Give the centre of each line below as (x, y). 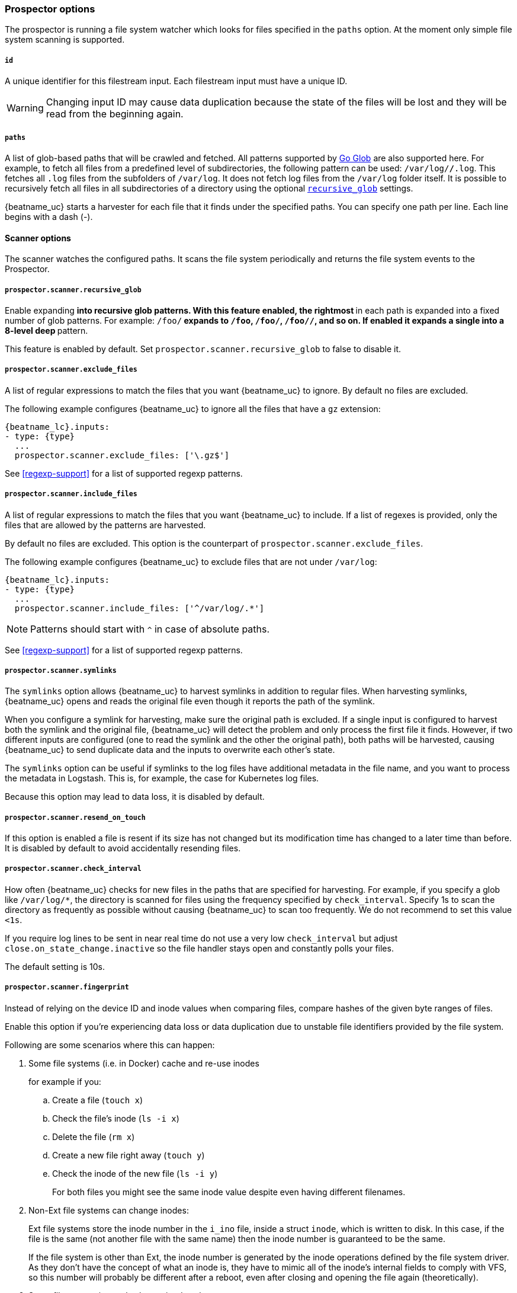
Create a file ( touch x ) (98, 1100)
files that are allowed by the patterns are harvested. (105, 525)
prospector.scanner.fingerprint (67, 987)
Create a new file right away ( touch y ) (129, 1155)
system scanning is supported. (65, 40)
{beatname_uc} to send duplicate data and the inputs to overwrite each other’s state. (170, 750)
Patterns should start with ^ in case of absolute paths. (150, 629)
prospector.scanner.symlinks (61, 670)
